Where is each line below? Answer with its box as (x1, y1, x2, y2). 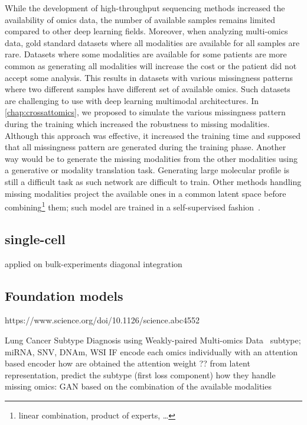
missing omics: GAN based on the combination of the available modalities (5, 380, 272, 392)
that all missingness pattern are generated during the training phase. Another (5, 141, 286, 153)
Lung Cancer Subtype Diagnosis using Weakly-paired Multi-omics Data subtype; (5, 333, 301, 346)
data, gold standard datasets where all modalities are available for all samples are (5, 36, 300, 48)
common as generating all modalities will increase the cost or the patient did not (5, 59, 297, 72)
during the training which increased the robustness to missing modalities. (5, 117, 270, 129)
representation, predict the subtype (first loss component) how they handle (5, 368, 276, 381)
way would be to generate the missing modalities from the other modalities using (5, 152, 298, 164)
